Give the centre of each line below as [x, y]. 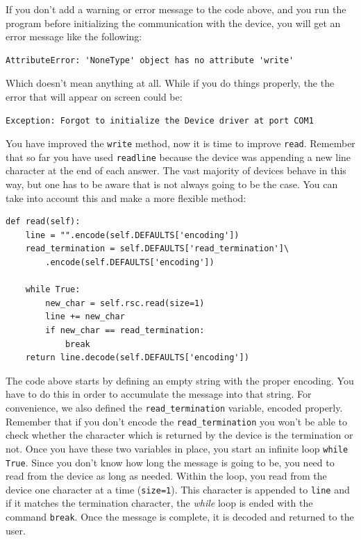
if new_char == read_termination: [125, 330]
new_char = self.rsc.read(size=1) [125, 303]
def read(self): [43, 222]
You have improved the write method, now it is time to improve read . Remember [180, 143]
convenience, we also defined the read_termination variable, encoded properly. [174, 407]
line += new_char [85, 317]
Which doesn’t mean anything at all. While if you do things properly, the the [170, 83]
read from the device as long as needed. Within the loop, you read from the [166, 476]
